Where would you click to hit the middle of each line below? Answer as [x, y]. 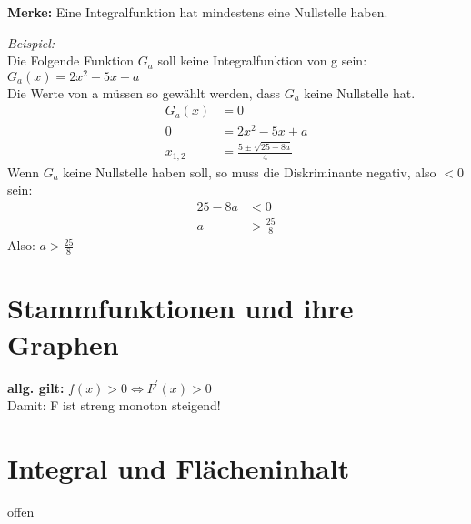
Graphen [63, 343]
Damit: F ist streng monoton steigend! [114, 405]
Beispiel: [31, 42]
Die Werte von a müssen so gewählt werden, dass [144, 92]
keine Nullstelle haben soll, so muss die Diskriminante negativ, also [250, 171]
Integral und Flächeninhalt [179, 467]
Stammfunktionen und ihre [180, 308]
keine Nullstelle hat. [360, 92]
